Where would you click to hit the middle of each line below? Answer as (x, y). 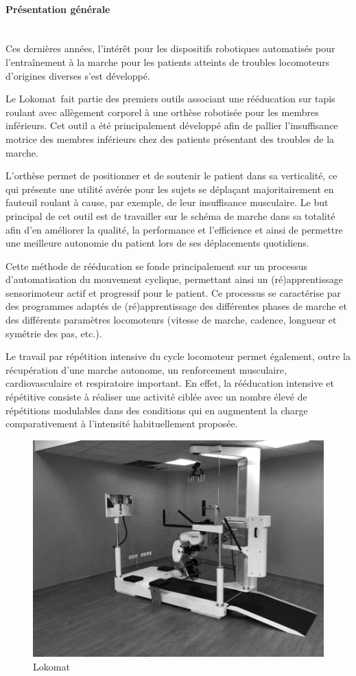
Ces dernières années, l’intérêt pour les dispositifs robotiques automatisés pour (170, 48)
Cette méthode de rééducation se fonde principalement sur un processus (156, 266)
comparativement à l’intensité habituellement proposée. (122, 424)
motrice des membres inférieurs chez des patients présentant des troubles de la (170, 138)
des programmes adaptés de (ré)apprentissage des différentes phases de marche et (176, 306)
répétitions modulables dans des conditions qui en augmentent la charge (157, 410)
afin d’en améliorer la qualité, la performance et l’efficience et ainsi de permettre (174, 229)
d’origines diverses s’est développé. (78, 75)
